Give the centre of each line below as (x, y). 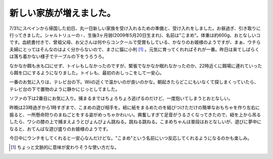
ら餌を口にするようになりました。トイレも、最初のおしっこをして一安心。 (87, 73)
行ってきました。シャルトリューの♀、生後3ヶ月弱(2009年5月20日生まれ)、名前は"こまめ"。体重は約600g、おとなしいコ (135, 35)
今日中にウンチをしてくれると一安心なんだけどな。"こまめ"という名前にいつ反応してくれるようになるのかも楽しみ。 (131, 138)
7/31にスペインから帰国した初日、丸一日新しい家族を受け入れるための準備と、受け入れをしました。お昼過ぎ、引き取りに (135, 28)
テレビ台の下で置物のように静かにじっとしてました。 (64, 89)
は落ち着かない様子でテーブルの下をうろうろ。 (58, 57)
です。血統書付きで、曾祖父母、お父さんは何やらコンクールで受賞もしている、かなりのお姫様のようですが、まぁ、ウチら (135, 42)
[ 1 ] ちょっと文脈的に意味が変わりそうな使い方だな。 (65, 147)
